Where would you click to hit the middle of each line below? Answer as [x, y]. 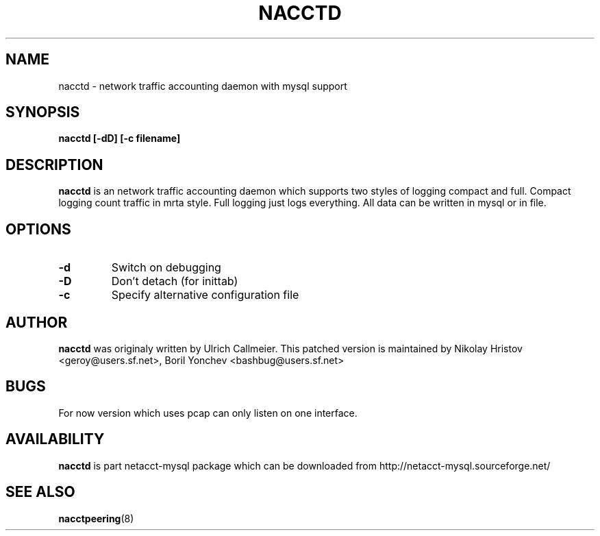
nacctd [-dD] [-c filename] [120, 138]
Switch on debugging [166, 268]
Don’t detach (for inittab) [175, 281]
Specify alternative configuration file [205, 295]
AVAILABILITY [55, 439]
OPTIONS [38, 229]
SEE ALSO [40, 492]
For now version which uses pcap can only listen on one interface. [208, 413]
